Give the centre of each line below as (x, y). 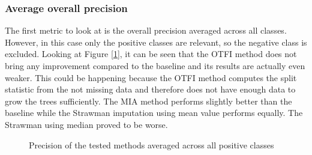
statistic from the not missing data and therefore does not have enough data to (150, 89)
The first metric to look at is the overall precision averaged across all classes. (146, 30)
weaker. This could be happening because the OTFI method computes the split (151, 77)
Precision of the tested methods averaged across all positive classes (151, 144)
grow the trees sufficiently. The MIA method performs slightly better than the (148, 101)
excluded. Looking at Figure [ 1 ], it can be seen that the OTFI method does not (151, 54)
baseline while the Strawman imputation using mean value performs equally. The (154, 113)
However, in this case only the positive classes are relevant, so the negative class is (156, 42)
